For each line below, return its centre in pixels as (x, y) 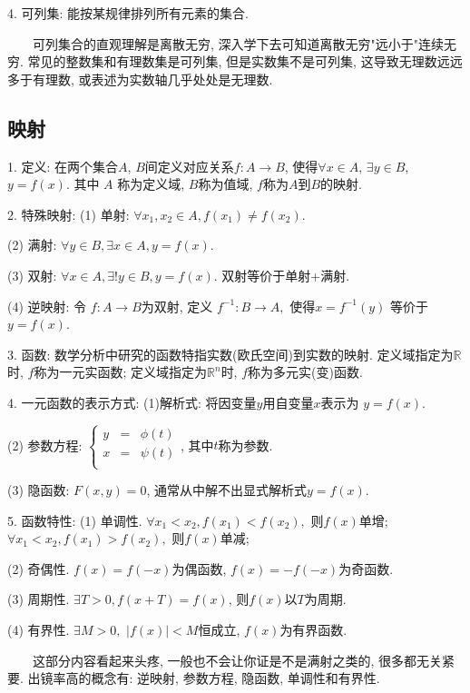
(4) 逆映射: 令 (47, 306)
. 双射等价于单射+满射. (282, 275)
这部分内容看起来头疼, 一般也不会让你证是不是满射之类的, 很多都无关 (237, 660)
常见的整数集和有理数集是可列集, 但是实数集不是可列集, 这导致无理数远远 (245, 61)
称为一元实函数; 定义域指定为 (120, 372)
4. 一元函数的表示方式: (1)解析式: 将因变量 (132, 402)
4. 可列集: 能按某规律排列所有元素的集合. (128, 13)
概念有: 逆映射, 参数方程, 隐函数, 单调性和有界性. (235, 678)
